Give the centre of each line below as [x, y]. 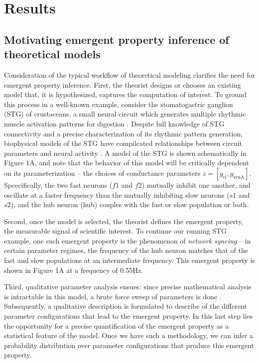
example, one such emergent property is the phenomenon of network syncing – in [128, 240]
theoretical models [52, 54]
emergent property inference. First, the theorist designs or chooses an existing [123, 84]
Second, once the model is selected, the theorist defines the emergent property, [124, 221]
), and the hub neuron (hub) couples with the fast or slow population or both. [130, 204]
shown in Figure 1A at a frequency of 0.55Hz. [73, 270]
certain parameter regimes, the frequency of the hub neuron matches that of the [126, 250]
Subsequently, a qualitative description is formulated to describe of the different [126, 306]
